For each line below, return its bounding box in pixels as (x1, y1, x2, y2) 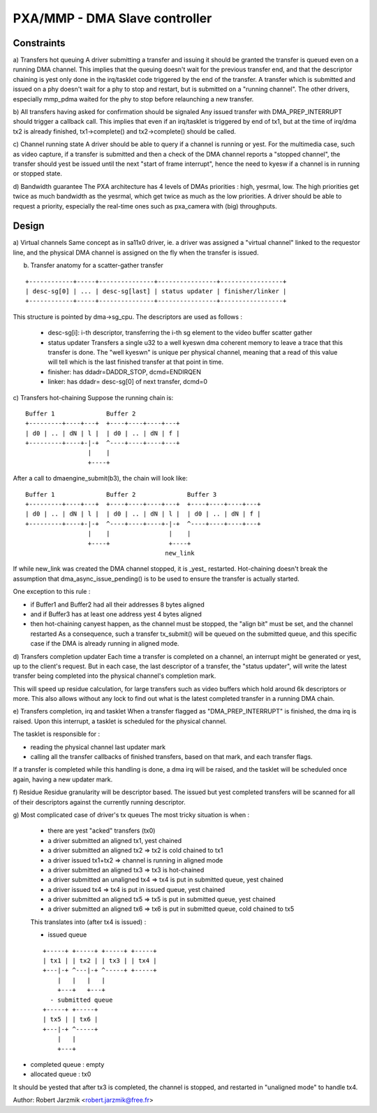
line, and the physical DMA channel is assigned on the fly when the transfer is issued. (13, 248, 259, 257)
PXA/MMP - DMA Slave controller (13, 10, 212, 26)
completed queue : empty (30, 1060, 105, 1068)
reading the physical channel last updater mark (30, 742, 166, 751)
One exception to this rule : (13, 588, 91, 596)
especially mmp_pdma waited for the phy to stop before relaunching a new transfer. (13, 94, 254, 103)
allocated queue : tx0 (30, 1070, 91, 1079)
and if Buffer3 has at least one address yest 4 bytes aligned (30, 609, 202, 618)
